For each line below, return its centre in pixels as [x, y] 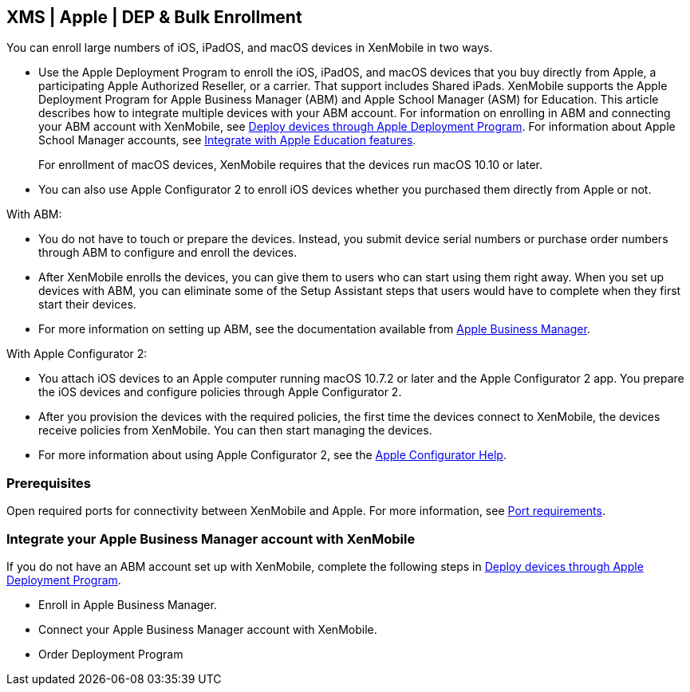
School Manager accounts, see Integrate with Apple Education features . [227, 140]
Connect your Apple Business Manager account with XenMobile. [208, 629]
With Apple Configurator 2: [77, 354]
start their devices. [87, 305]
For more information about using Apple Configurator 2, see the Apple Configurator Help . [272, 455]
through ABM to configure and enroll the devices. [168, 253]
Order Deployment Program [111, 654]
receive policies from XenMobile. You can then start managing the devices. [235, 431]
